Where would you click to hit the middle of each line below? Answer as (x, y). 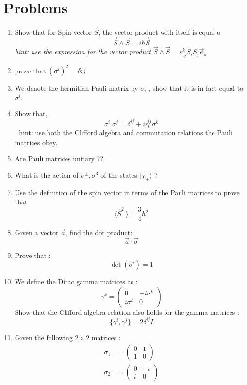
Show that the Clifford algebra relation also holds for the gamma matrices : (127, 312)
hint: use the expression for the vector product (83, 51)
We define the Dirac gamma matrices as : (76, 282)
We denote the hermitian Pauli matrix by (76, 88)
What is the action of (47, 174)
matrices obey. (36, 142)
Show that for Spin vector (53, 32)
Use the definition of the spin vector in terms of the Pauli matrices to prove (127, 192)
